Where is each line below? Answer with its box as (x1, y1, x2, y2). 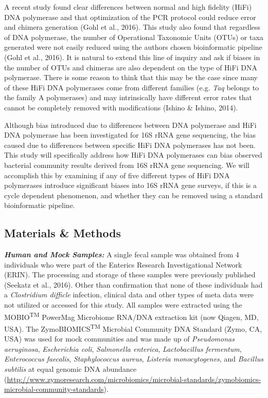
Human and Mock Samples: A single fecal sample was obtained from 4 (4, 249, 239, 260)
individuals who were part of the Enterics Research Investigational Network (4, 259, 242, 270)
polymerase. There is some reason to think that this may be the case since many (4, 72, 258, 83)
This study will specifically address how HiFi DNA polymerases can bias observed (4, 149, 262, 160)
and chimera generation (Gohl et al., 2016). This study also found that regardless (4, 22, 261, 32)
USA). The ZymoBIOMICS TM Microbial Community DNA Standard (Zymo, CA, (4, 321, 262, 334)
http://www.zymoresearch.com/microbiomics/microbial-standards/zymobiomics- (7, 373, 261, 384)
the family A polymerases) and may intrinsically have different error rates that (4, 92, 253, 103)
